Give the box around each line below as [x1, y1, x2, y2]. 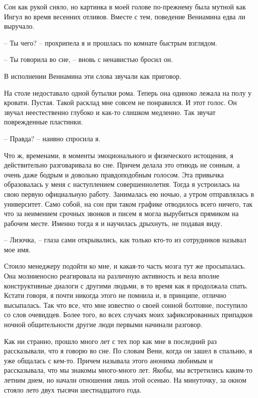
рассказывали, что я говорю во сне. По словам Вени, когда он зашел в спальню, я [4, 345, 253, 356]
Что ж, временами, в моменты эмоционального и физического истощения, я [4, 150, 234, 160]
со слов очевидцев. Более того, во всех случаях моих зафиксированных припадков [4, 309, 253, 320]
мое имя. [4, 244, 31, 254]
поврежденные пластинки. [4, 116, 83, 127]
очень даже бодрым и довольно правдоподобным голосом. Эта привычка [4, 169, 224, 179]
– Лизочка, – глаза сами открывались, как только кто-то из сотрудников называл [4, 234, 247, 245]
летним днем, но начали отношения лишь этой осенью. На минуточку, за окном [4, 375, 247, 385]
